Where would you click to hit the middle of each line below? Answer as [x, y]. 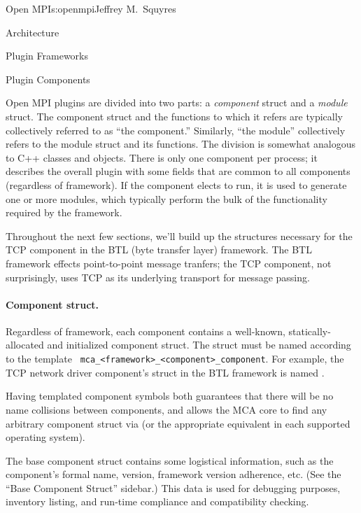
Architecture [33, 32]
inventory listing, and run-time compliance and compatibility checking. [157, 501]
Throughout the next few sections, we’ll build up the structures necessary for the [179, 236]
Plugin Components [48, 79]
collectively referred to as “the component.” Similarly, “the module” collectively [176, 130]
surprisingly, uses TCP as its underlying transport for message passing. [158, 277]
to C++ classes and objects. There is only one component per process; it [162, 157]
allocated [25, 345]
